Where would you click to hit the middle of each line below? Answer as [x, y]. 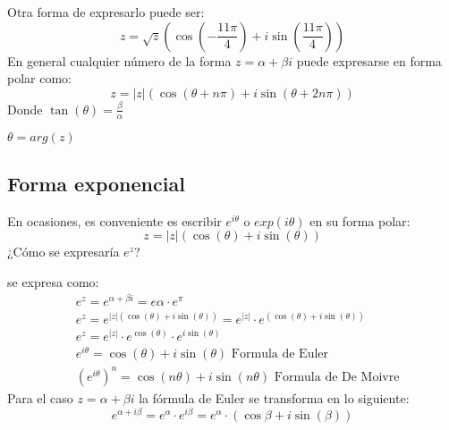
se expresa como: [53, 282]
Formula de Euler [280, 354]
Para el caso [40, 397]
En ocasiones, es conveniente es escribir [114, 220]
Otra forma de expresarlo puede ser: [106, 12]
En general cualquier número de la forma [119, 60]
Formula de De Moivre [337, 377]
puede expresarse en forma [369, 60]
